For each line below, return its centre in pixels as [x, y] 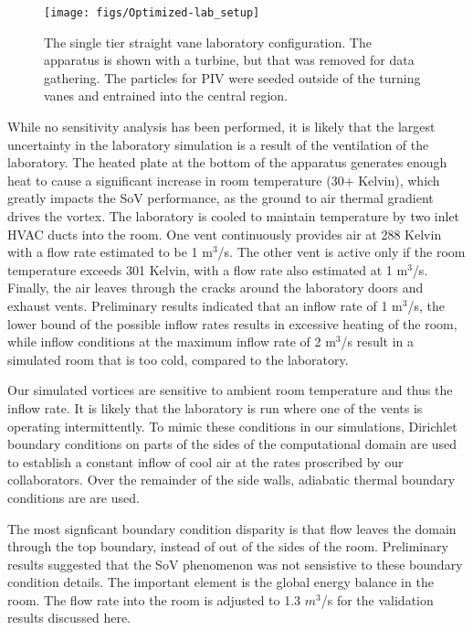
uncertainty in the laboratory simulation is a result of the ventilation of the [218, 144]
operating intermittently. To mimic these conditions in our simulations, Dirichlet [232, 426]
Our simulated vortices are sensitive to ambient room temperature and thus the [230, 390]
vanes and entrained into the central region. [166, 96]
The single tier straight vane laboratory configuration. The [208, 42]
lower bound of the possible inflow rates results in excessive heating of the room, [232, 323]
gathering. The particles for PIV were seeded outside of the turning [232, 77]
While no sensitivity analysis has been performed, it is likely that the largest [221, 127]
